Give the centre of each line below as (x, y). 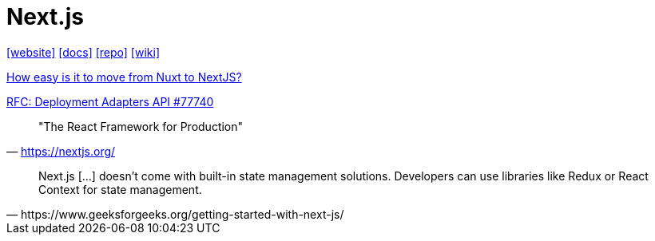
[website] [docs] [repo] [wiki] (83, 52)
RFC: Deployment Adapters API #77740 (110, 101)
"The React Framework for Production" (141, 126)
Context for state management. (120, 189)
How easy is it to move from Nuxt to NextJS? (124, 77)
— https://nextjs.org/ (61, 151)
